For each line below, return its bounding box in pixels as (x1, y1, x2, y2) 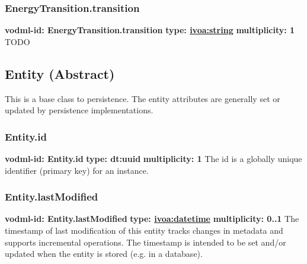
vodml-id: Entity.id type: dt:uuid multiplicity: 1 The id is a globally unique (5, 152, 302, 165)
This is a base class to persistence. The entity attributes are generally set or (5, 92, 280, 104)
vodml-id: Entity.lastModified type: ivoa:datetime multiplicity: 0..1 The (5, 212, 299, 225)
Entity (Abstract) (5, 64, 115, 82)
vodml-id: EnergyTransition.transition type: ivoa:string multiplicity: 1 (5, 24, 295, 36)
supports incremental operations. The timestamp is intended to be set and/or (5, 236, 286, 248)
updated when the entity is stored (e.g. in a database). (5, 247, 203, 260)
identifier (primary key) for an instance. (5, 164, 149, 176)
